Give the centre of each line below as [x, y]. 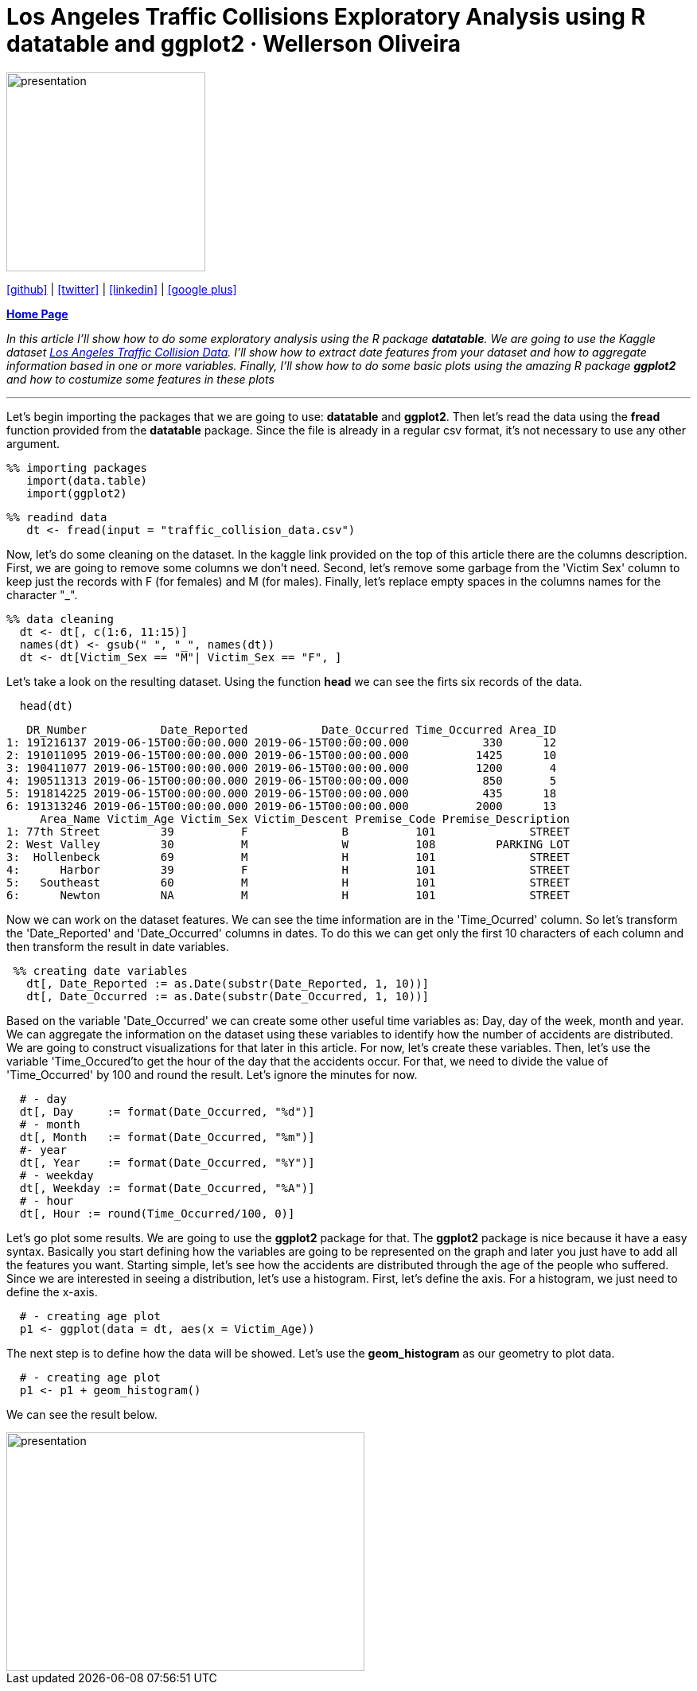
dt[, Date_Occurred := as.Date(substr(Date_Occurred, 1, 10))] [228, 996]
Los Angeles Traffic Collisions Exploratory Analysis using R [326, 17]
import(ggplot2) [77, 493]
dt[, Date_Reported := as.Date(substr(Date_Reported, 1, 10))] [228, 983]
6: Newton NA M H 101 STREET [288, 895]
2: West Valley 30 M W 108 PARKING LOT [288, 844]
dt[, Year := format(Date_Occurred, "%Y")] [167, 1162]
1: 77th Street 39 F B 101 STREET [288, 831]
